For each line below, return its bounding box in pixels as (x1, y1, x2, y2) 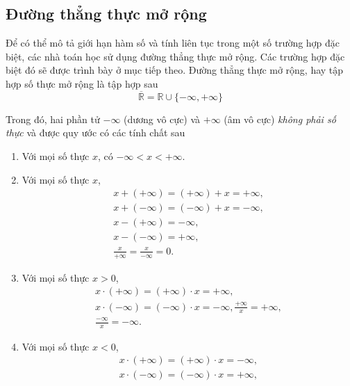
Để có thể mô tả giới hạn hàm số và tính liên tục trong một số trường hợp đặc (6, 35, 340, 50)
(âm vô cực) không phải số (224, 111, 336, 126)
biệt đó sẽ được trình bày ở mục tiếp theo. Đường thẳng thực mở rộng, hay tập (6, 63, 344, 77)
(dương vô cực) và (124, 111, 201, 126)
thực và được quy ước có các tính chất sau (6, 125, 185, 140)
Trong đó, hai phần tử (6, 111, 100, 126)
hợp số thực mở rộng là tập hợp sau (6, 76, 158, 90)
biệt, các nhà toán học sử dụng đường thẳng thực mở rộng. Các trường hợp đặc (6, 49, 345, 63)
